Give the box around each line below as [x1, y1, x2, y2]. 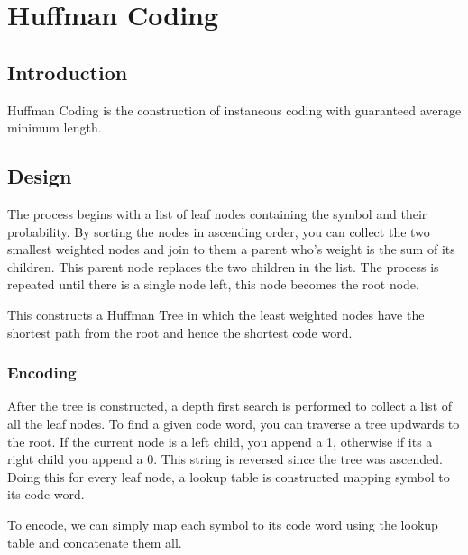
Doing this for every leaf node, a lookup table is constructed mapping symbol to [7, 467, 450, 486]
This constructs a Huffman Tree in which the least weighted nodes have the [7, 305, 425, 323]
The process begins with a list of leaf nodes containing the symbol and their [7, 204, 427, 223]
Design [7, 162, 72, 190]
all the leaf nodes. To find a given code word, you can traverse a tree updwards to [7, 414, 460, 432]
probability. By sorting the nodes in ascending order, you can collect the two [7, 222, 430, 241]
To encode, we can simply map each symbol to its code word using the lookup [7, 514, 438, 533]
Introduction [7, 58, 128, 86]
